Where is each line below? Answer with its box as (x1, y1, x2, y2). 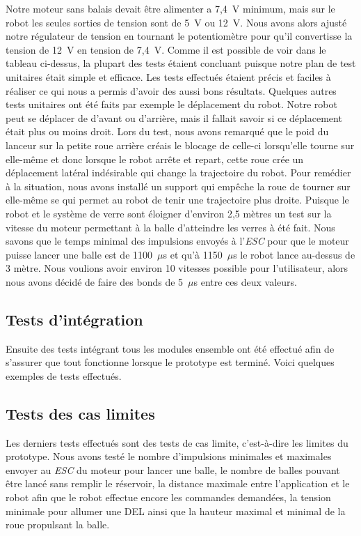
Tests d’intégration (6, 308, 143, 330)
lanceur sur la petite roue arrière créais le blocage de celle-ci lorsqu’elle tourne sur (6, 137, 355, 152)
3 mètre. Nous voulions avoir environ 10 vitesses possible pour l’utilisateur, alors (6, 261, 348, 275)
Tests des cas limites (6, 402, 155, 424)
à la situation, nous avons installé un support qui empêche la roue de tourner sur (6, 178, 351, 193)
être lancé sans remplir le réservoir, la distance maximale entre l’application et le (6, 476, 350, 491)
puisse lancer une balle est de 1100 (6, 247, 153, 261)
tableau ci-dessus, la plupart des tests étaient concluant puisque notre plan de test (6, 56, 356, 70)
